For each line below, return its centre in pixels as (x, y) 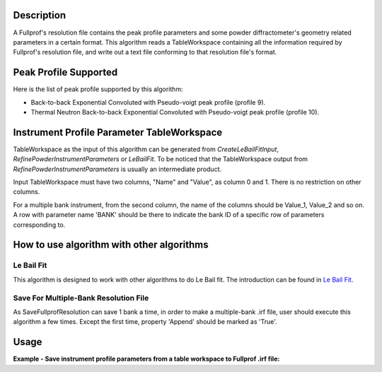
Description (40, 15)
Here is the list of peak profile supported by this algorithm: (98, 89)
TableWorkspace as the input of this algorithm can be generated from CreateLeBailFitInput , (146, 149)
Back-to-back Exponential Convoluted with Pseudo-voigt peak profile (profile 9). (148, 102)
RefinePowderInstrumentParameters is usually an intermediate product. (117, 169)
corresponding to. (39, 225)
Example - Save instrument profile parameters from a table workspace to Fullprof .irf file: (146, 359)
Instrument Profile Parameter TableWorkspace (118, 132)
